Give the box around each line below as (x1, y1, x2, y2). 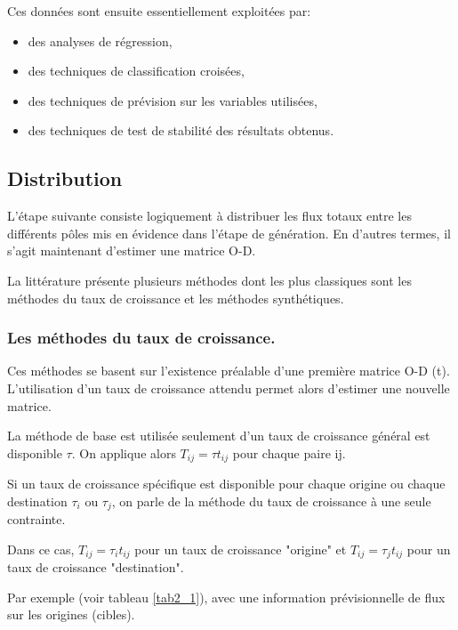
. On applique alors (71, 443, 176, 462)
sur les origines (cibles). (7, 605, 135, 624)
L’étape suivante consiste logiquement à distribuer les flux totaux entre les (7, 206, 412, 225)
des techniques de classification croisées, (28, 61, 245, 80)
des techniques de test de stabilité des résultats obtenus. (28, 121, 334, 140)
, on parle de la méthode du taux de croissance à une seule (111, 491, 431, 510)
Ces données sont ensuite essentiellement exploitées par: (7, 2, 311, 20)
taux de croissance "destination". (7, 558, 184, 577)
